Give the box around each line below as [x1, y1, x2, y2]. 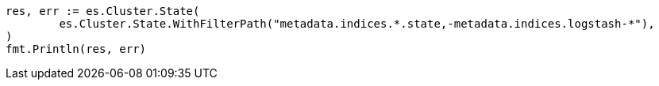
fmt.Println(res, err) [6, 43, 147, 55]
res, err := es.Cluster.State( [6, 5, 200, 17]
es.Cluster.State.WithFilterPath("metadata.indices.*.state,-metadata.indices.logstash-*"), [59, 17, 655, 30]
